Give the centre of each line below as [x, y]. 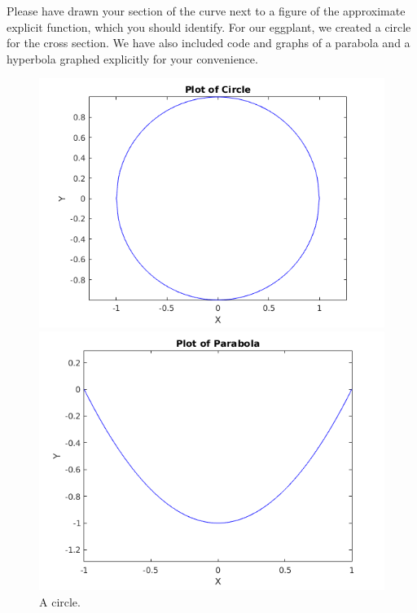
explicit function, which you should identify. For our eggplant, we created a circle [209, 26]
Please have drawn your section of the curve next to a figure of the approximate [206, 11]
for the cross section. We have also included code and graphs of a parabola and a [208, 43]
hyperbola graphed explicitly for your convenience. [132, 58]
